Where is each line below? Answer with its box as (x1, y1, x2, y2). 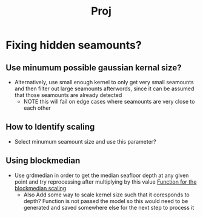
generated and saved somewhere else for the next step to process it (23, 204, 195, 211)
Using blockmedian (5, 156, 81, 166)
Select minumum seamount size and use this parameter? (14, 138, 156, 145)
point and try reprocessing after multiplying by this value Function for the (14, 178, 197, 185)
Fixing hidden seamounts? (5, 38, 142, 52)
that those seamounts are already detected (14, 92, 122, 98)
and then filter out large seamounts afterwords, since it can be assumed (14, 85, 195, 92)
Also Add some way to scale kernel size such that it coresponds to (23, 191, 190, 198)
